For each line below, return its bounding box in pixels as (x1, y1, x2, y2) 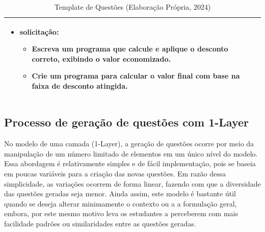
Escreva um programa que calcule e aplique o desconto (32, 43, 228, 54)
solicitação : (19, 26, 59, 37)
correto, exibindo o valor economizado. (32, 53, 171, 64)
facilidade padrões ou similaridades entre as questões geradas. (4, 218, 196, 229)
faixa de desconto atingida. (32, 80, 128, 91)
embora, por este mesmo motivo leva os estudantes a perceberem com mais (4, 208, 238, 219)
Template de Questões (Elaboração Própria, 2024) (54, 2, 211, 12)
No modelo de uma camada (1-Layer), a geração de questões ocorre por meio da (4, 138, 254, 149)
